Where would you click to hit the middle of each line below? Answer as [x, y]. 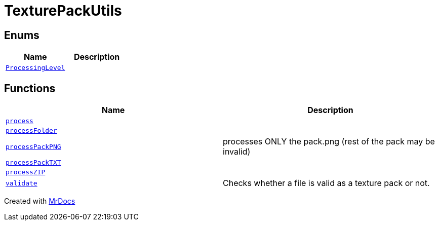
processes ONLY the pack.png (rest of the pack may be [329, 142]
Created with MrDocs [40, 201]
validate [22, 183]
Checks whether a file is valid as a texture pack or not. [326, 183]
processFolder [31, 131]
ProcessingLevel [35, 68]
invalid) [237, 152]
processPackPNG [33, 146]
